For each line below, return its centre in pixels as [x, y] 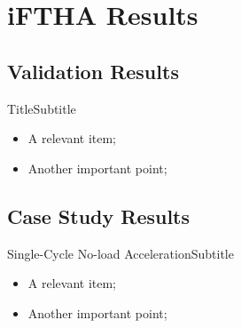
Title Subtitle [42, 108]
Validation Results [93, 71]
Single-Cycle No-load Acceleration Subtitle [120, 253]
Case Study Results [99, 216]
